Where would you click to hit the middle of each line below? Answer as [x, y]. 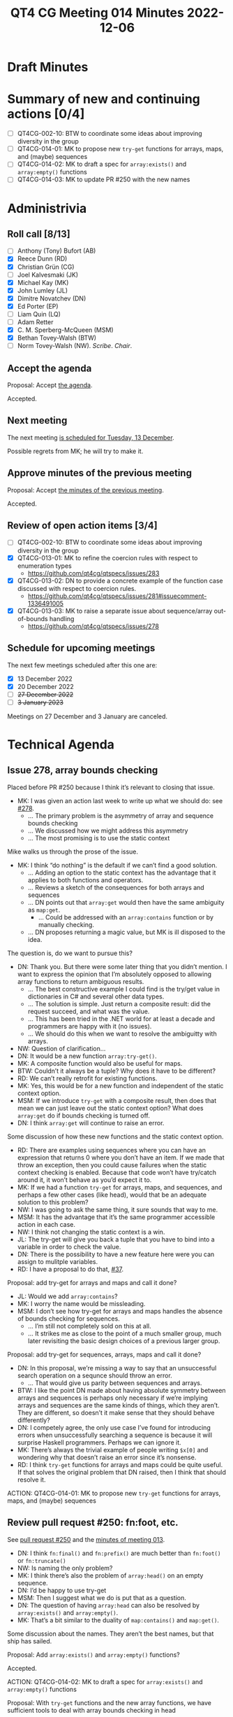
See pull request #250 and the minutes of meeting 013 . [86, 1539]
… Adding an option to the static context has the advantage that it [122, 873]
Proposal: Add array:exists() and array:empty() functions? [93, 1655]
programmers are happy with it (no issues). [90, 1026]
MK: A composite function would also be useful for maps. [100, 1063]
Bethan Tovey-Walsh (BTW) [57, 338]
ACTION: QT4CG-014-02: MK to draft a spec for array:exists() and [105, 1681]
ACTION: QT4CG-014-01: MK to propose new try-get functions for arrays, [114, 1493]
